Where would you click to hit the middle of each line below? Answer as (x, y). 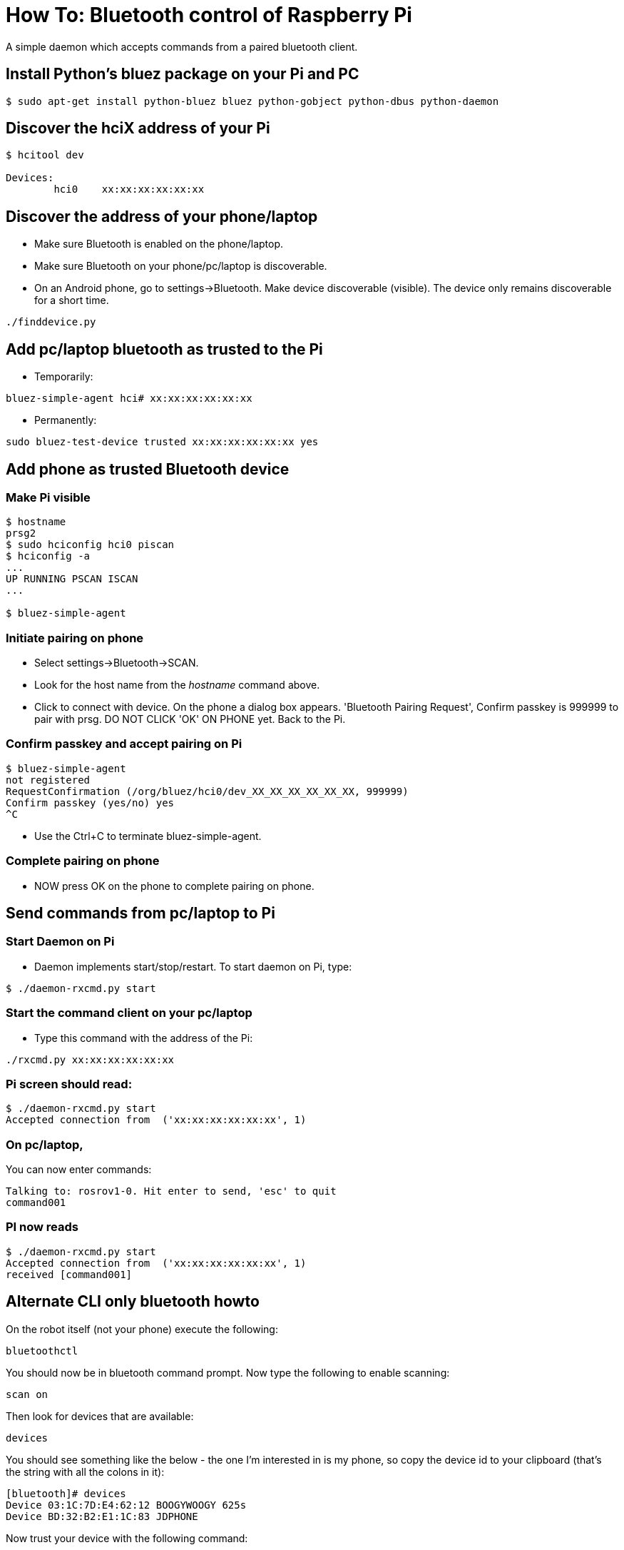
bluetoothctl (42, 1351)
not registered (48, 780)
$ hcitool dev (45, 155)
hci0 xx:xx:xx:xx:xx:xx (129, 189)
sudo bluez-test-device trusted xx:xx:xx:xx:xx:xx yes (162, 442)
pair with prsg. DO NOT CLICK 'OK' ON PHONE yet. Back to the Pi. (190, 719)
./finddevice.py (51, 322)
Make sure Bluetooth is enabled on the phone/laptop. (159, 244)
